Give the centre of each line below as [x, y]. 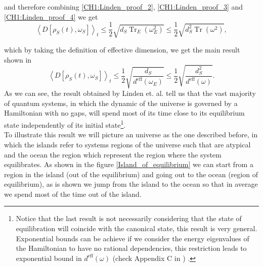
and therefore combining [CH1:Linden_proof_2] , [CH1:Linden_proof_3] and [124, 7]
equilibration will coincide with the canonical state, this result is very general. [137, 228]
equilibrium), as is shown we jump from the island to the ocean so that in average [131, 184]
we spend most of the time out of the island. [73, 194]
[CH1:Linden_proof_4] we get [51, 16]
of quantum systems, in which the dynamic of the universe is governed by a [121, 103]
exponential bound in [49, 258]
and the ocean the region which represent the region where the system [113, 154]
